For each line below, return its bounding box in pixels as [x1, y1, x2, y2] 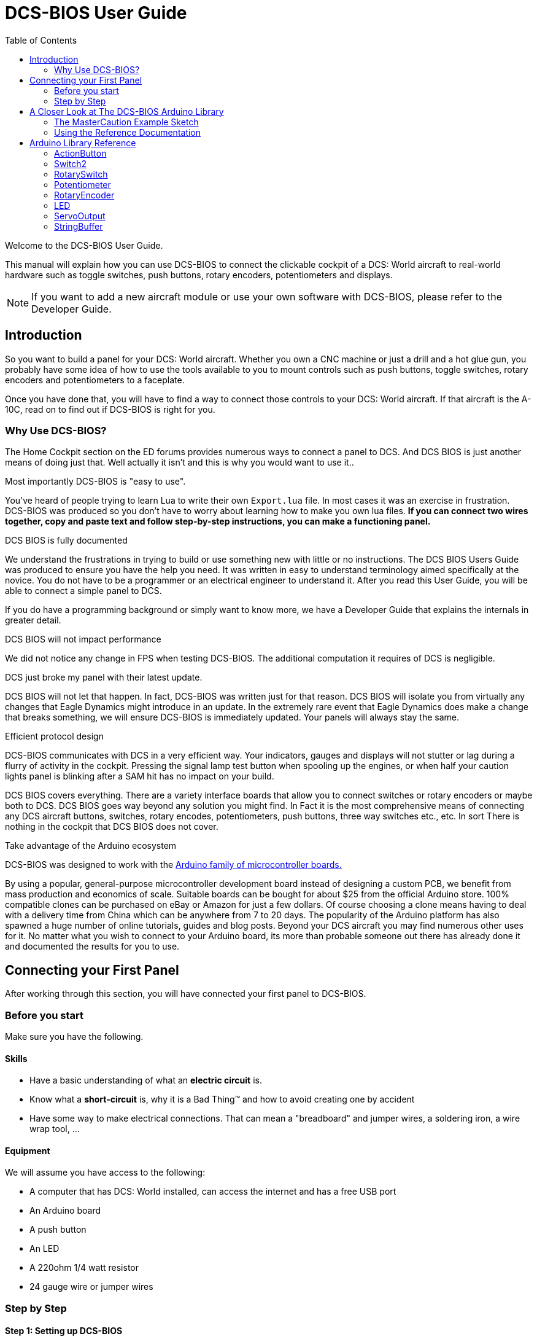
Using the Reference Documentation [54, 127, 201, 138]
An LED [29, 1243, 60, 1254]
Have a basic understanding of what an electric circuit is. [29, 1075, 263, 1086]
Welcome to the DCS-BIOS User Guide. [5, 240, 163, 251]
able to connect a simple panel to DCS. [5, 585, 162, 596]
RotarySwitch [54, 168, 108, 179]
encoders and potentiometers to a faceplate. [5, 374, 185, 385]
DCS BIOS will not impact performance [5, 634, 161, 645]
